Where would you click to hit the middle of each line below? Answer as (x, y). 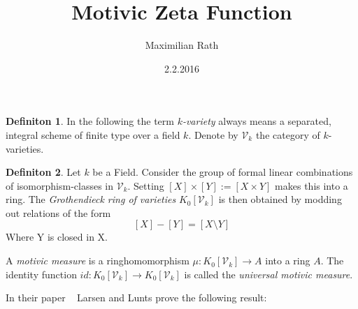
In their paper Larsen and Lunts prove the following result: (136, 297)
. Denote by (213, 134)
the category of (288, 134)
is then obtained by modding (280, 199)
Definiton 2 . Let (43, 172)
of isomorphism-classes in (60, 185)
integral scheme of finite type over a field (93, 134)
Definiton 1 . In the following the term (90, 121)
